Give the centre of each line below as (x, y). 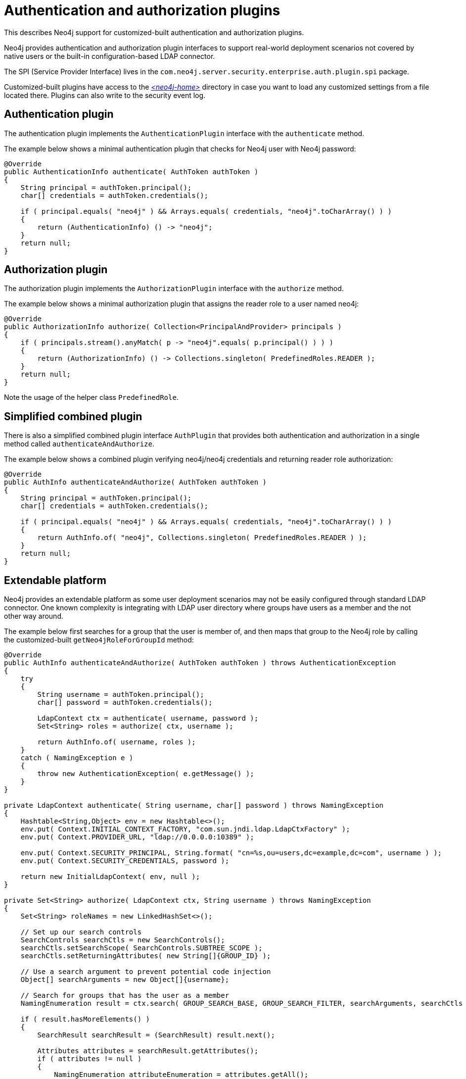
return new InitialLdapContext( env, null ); (110, 877)
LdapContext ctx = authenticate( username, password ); (148, 718)
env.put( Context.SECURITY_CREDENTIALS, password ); (125, 861)
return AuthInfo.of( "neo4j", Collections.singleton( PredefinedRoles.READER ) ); (202, 538)
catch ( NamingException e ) (77, 758)
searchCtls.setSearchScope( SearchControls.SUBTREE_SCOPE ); (141, 948)
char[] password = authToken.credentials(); (125, 703)
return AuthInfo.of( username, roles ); (116, 742)
